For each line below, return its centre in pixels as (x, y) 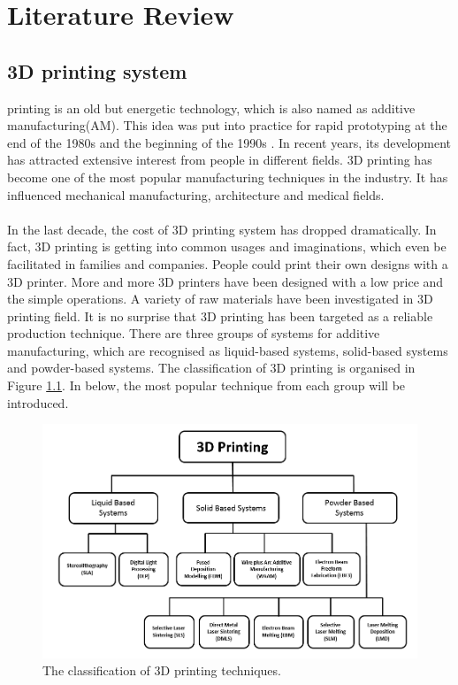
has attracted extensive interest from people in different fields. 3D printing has (220, 160)
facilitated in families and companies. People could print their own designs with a (228, 263)
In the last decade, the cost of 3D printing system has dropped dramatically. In (222, 229)
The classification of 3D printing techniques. (162, 670)
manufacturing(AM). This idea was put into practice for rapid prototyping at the (227, 125)
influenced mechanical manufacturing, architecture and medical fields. (196, 194)
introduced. (38, 402)
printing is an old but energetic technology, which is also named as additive (211, 108)
